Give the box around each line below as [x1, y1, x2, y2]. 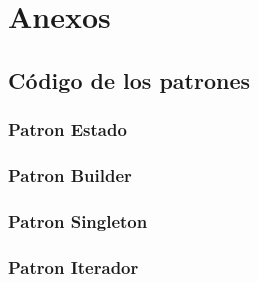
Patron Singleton [8, 208, 148, 233]
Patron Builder [8, 162, 132, 187]
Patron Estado [8, 117, 127, 142]
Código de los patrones [8, 64, 250, 95]
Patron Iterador [8, 254, 139, 279]
